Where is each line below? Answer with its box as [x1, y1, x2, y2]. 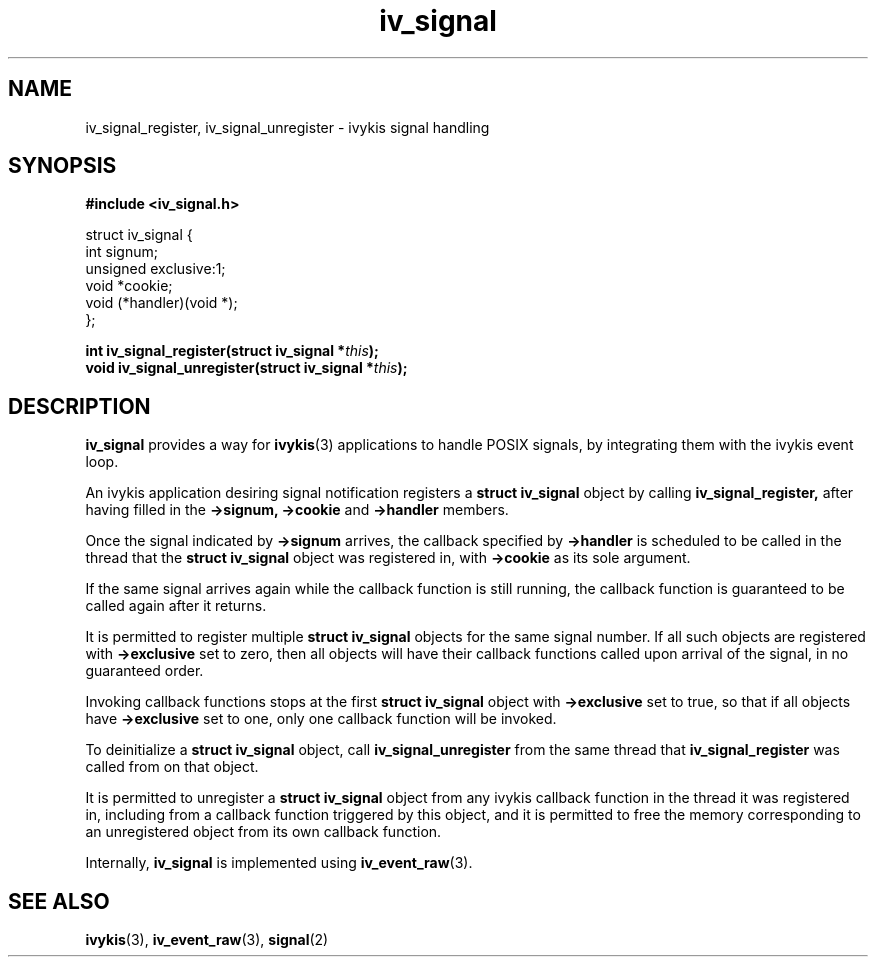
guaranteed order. [85, 662, 204, 680]
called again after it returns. [85, 597, 267, 615]
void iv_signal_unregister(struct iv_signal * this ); [85, 359, 408, 377]
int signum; [85, 243, 158, 261]
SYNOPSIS [8, 153, 117, 179]
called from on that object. [85, 758, 259, 776]
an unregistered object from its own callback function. [85, 823, 442, 841]
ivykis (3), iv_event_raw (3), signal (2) [85, 931, 329, 949]
